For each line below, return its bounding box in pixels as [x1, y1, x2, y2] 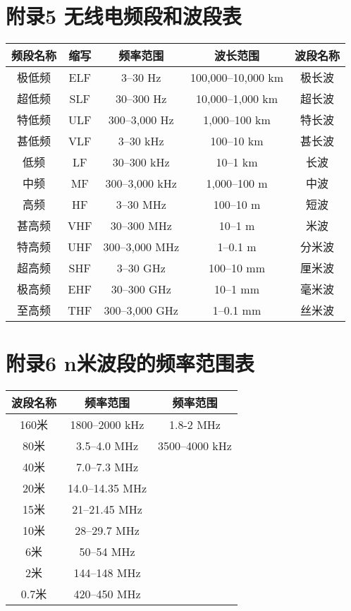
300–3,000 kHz [105, 174, 177, 191]
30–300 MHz [110, 217, 172, 234]
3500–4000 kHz [158, 437, 232, 454]
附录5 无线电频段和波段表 [6, 1, 242, 30]
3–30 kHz [118, 132, 164, 149]
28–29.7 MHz [75, 521, 140, 538]
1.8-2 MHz [169, 416, 221, 432]
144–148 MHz [73, 564, 141, 581]
